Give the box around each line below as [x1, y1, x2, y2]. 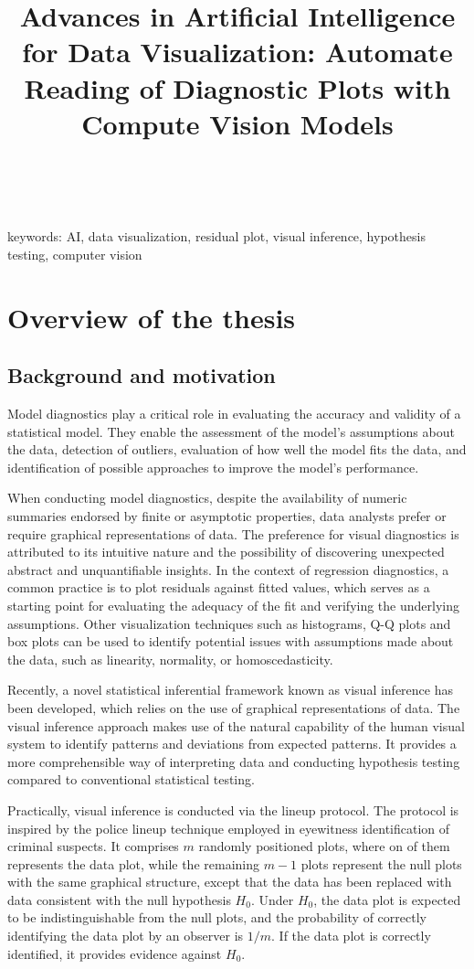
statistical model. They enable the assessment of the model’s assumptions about [7, 421, 455, 441]
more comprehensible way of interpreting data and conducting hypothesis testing [7, 751, 460, 771]
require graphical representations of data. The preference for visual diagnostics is [7, 524, 459, 543]
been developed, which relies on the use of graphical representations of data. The [7, 697, 460, 717]
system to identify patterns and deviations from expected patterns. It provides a [7, 734, 457, 753]
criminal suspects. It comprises [7, 836, 179, 856]
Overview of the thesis [7, 298, 296, 335]
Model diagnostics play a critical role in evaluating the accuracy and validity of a [7, 404, 461, 423]
